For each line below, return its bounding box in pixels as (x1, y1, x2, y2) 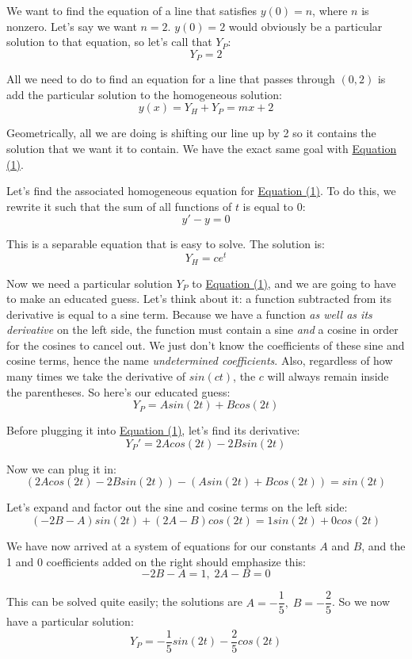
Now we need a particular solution (6, 274, 173, 291)
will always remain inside (267, 368, 389, 385)
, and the (361, 538, 406, 554)
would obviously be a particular (228, 17, 383, 34)
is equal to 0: (242, 197, 306, 214)
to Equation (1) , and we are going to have (192, 274, 396, 291)
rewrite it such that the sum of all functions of (6, 197, 232, 214)
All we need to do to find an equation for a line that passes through (6, 71, 335, 87)
